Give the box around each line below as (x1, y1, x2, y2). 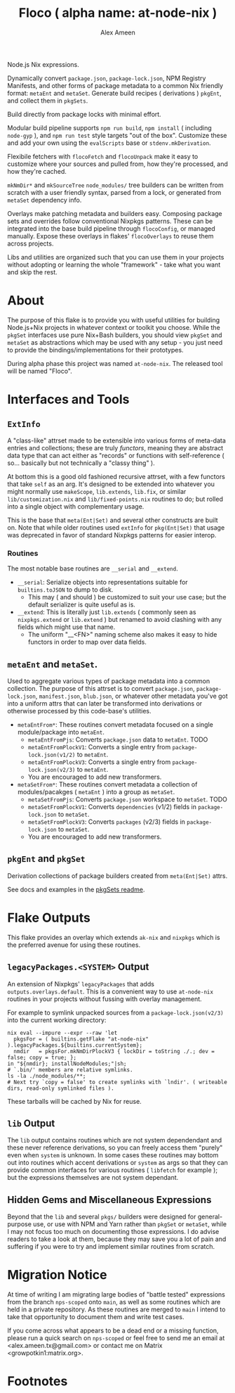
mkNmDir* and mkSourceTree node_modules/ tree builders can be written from (7, 181, 224, 189)
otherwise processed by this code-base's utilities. (7, 706, 152, 715)
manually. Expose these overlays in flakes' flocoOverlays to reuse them (7, 231, 214, 240)
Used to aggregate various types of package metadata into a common (7, 677, 210, 685)
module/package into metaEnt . (17, 727, 105, 736)
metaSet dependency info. (7, 196, 82, 204)
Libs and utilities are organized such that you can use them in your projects (7, 253, 224, 261)
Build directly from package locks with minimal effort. (7, 110, 161, 118)
